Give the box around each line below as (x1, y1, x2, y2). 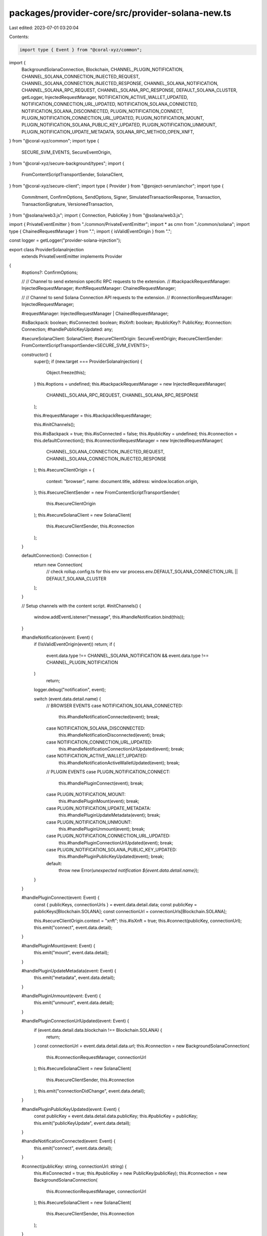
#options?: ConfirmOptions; (21, 269, 78, 275)
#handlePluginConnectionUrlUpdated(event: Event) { (21, 1018, 130, 1024)
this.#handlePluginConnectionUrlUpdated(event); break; (58, 839, 174, 845)
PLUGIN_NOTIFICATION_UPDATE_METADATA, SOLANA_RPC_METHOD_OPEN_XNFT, (21, 129, 195, 134)
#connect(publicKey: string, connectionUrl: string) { (21, 1163, 127, 1169)
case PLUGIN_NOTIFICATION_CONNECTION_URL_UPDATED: (46, 833, 171, 839)
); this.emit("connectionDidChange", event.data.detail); (34, 1088, 145, 1094)
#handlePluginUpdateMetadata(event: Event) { (21, 968, 117, 973)
